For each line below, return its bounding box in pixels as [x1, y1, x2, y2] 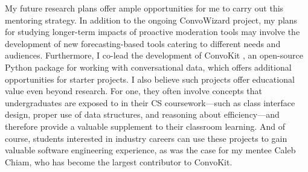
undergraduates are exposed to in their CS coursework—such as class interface [5, 96, 295, 109]
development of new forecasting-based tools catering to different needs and [5, 37, 281, 49]
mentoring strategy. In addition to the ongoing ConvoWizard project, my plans [5, 13, 298, 26]
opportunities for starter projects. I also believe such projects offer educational [5, 72, 295, 85]
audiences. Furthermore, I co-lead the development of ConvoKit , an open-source [5, 49, 303, 62]
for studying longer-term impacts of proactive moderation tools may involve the [5, 25, 300, 38]
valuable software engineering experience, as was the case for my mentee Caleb [5, 144, 296, 156]
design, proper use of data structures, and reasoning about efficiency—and [5, 108, 280, 121]
